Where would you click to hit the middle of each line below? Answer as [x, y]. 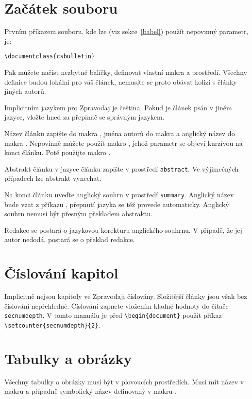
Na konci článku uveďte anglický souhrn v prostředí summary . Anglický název [119, 194]
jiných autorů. [25, 91]
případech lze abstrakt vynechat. [53, 178]
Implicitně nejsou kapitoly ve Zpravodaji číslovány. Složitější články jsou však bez [126, 296]
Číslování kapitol [61, 273]
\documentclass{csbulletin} [50, 57]
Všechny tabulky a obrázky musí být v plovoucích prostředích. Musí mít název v [124, 381]
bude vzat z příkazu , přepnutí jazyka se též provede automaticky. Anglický [117, 204]
